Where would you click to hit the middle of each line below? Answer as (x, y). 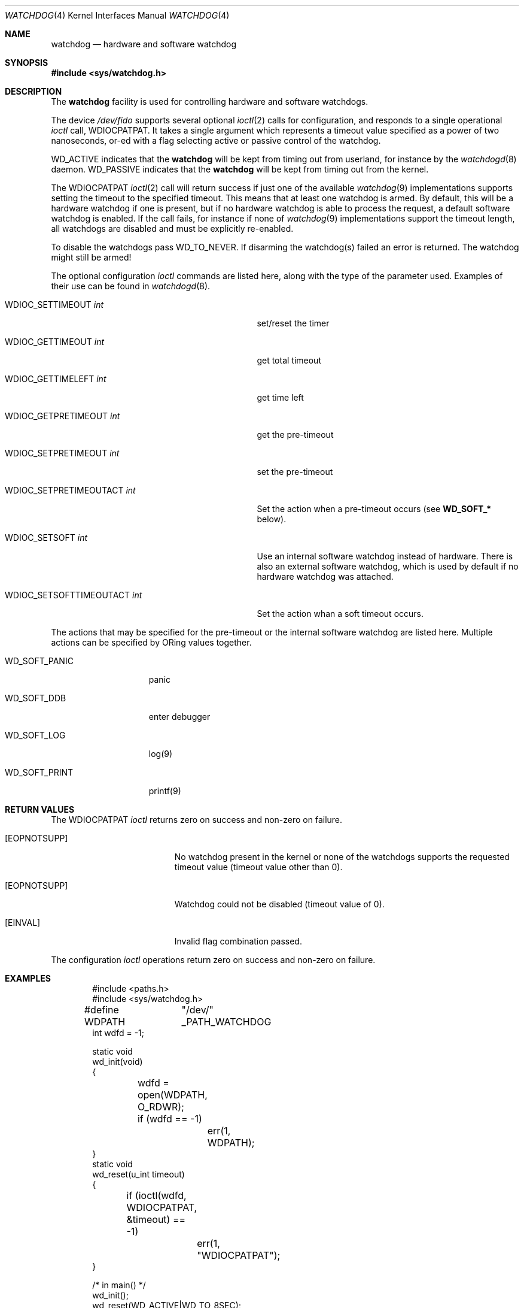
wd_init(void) (118, 1062)
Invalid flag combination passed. (238, 941)
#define (101, 1010)
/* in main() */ (119, 1285)
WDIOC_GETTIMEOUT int (55, 342)
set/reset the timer (293, 323)
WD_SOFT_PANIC (39, 661)
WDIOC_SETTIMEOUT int (54, 305)
